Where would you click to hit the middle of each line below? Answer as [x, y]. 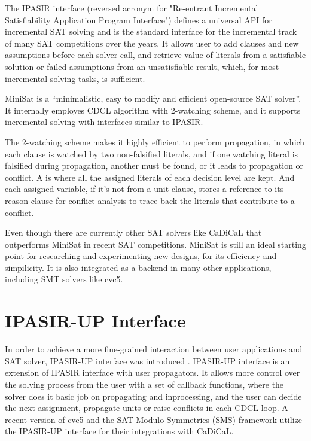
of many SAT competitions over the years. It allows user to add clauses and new [152, 43]
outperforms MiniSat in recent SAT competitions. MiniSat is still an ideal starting [155, 244]
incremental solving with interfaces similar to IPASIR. [104, 122]
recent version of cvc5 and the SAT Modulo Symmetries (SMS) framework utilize [153, 419]
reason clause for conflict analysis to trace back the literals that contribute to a [150, 200]
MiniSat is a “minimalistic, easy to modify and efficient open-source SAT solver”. [153, 98]
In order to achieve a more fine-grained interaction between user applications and [154, 349]
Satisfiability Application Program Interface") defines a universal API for [138, 19]
